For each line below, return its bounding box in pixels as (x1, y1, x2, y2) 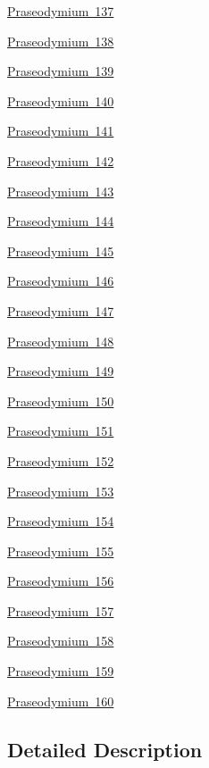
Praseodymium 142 (7, 151, 114, 170)
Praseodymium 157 (7, 601, 114, 620)
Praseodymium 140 (7, 91, 114, 110)
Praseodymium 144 (7, 212, 114, 230)
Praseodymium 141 (7, 121, 114, 140)
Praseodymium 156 (7, 572, 114, 590)
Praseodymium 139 (7, 62, 114, 80)
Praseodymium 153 (7, 481, 114, 500)
